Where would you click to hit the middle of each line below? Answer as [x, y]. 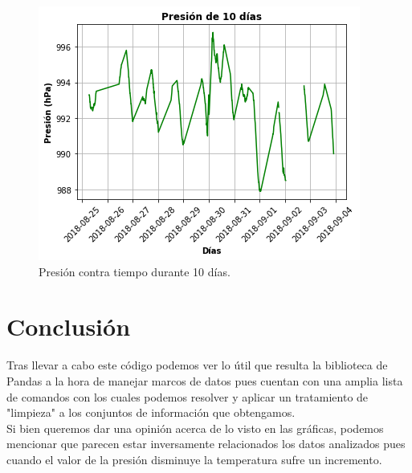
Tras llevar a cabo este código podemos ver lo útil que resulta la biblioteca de [197, 365]
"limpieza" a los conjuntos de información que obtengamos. [151, 412]
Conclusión [69, 326]
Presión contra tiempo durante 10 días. [135, 271]
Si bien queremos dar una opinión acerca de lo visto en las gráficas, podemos [195, 428]
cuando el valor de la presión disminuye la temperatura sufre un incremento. [194, 459]
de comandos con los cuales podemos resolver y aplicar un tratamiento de [188, 396]
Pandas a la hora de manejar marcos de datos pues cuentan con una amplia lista [205, 380]
